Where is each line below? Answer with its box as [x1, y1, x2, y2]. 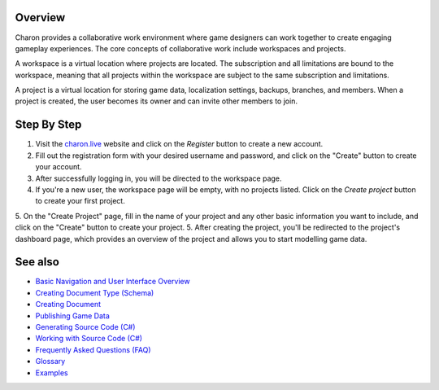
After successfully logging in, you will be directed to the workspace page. [35, 173, 282, 183]
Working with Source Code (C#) [35, 334, 142, 344]
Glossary [35, 357, 66, 366]
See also [15, 255, 60, 269]
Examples [35, 367, 68, 378]
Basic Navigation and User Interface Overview [35, 277, 190, 287]
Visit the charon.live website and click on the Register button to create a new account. [35, 139, 324, 149]
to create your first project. [35, 196, 125, 206]
